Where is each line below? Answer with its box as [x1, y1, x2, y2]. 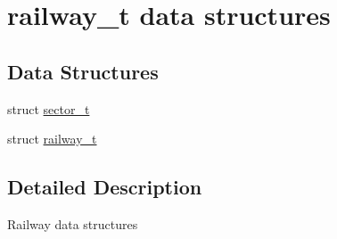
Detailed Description [7, 173, 202, 201]
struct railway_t [7, 129, 97, 148]
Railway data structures [7, 214, 138, 233]
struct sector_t [7, 99, 90, 118]
